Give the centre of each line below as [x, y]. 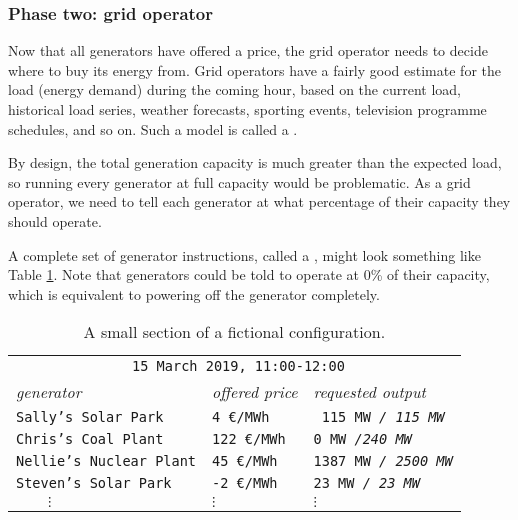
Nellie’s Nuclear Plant [106, 461]
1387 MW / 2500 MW [383, 461]
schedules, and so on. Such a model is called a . [153, 128]
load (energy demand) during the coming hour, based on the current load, [234, 89]
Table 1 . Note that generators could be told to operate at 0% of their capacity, [249, 274]
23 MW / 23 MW [366, 483]
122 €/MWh [249, 439]
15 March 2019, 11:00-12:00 [238, 366]
